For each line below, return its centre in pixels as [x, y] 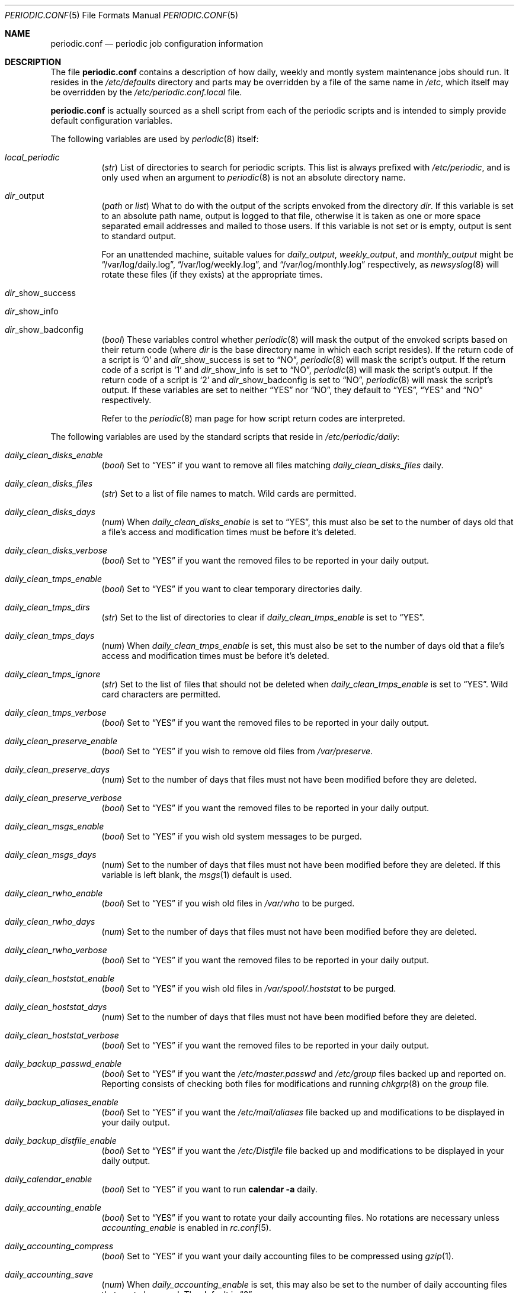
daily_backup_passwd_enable [63, 1064]
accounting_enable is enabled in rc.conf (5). [186, 1228]
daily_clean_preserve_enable [61, 741]
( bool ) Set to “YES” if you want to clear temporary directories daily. [232, 589]
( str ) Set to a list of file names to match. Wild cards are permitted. [229, 493]
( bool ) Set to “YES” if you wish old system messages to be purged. [232, 836]
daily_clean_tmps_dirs [47, 607]
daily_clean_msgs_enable [55, 826]
